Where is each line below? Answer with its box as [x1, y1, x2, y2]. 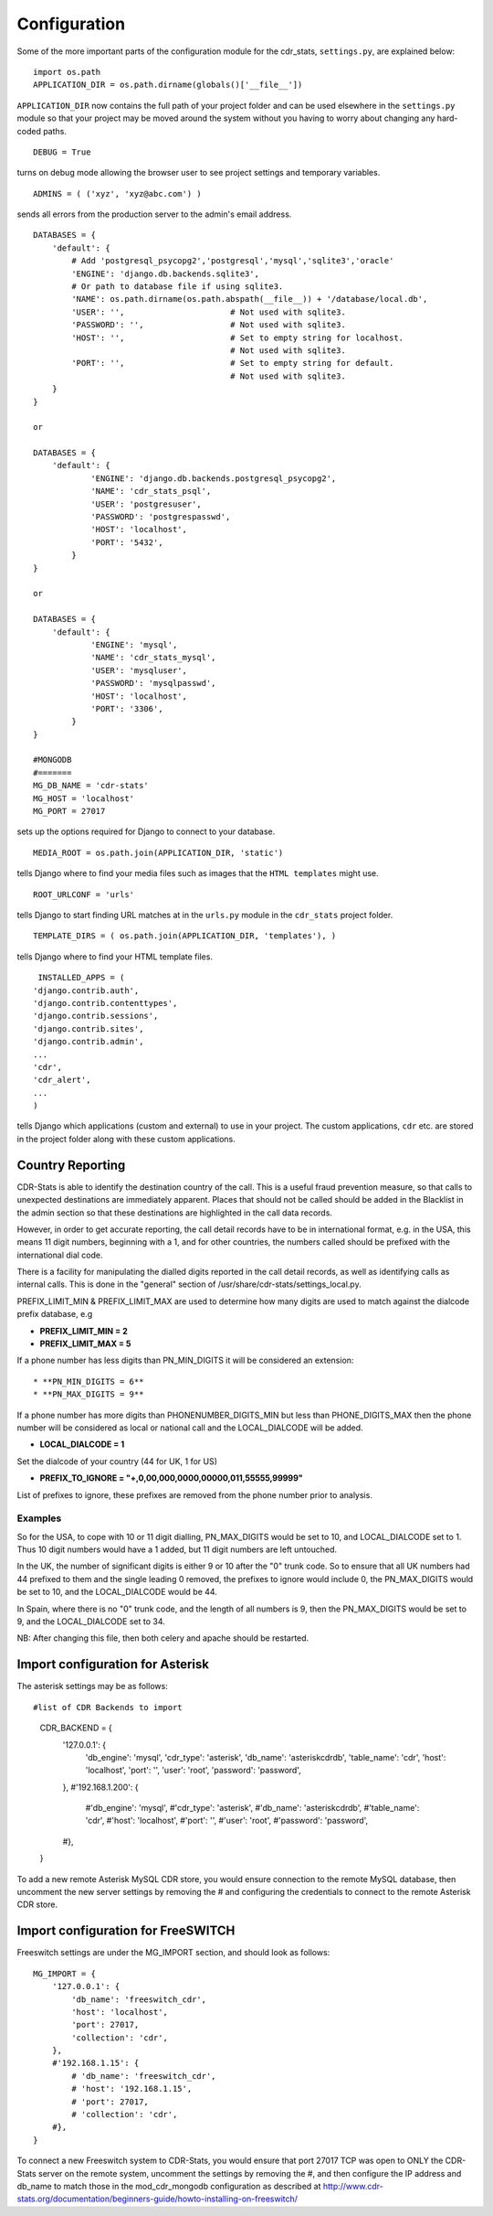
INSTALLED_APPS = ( [37, 972, 125, 983]
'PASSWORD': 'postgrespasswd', [90, 512, 231, 522]
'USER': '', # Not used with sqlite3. [71, 306, 346, 317]
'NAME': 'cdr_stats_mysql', [90, 652, 216, 663]
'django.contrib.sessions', [33, 1011, 159, 1022]
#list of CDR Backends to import [33, 1702, 183, 1712]
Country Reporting [16, 1157, 126, 1172]
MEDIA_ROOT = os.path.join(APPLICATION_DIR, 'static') [33, 847, 284, 858]
